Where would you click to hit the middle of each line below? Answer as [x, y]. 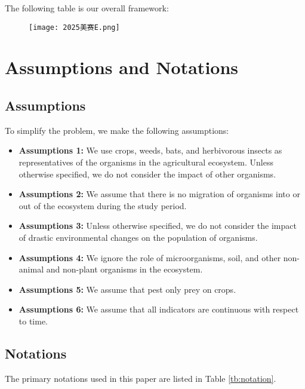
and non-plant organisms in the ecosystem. [124, 269]
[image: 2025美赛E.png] [74, 27]
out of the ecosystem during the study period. [103, 205]
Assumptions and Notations [122, 67]
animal [31, 269]
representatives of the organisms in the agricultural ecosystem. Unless [146, 162]
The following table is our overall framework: [87, 8]
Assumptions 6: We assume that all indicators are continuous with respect [159, 309]
